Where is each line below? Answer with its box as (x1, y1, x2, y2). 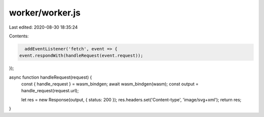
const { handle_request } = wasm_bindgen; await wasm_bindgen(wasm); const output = (21, 81, 199, 87)
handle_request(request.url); (21, 88, 79, 94)
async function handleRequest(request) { (9, 74, 92, 80)
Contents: (9, 33, 29, 39)
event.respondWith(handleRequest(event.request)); (19, 53, 144, 58)
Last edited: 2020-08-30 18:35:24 (9, 24, 78, 30)
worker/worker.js (9, 7, 81, 18)
